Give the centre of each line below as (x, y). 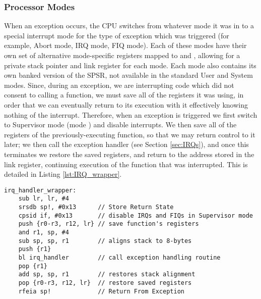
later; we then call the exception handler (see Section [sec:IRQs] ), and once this (126, 144)
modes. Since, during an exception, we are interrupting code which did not (119, 85)
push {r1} (35, 249)
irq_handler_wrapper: (40, 190)
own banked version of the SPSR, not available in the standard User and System (128, 75)
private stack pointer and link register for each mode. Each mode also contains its (130, 65)
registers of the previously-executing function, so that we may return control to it (130, 134)
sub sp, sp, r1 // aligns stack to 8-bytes (105, 241)
